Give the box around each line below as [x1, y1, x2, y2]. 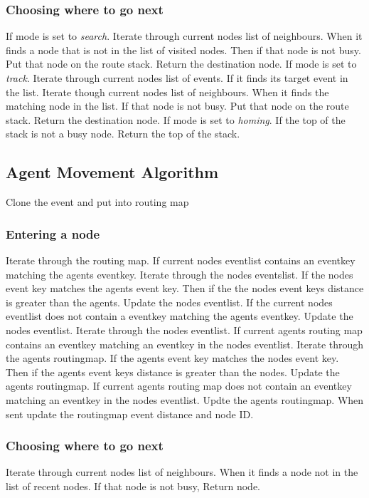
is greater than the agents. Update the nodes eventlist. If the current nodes [6, 294, 333, 309]
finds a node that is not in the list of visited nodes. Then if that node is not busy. [6, 42, 361, 57]
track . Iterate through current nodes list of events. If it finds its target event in [6, 71, 348, 85]
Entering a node [6, 224, 100, 242]
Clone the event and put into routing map [6, 194, 189, 209]
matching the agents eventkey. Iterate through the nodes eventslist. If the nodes [6, 266, 353, 281]
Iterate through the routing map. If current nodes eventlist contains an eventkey [6, 252, 355, 267]
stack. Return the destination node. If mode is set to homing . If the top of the [6, 112, 346, 127]
